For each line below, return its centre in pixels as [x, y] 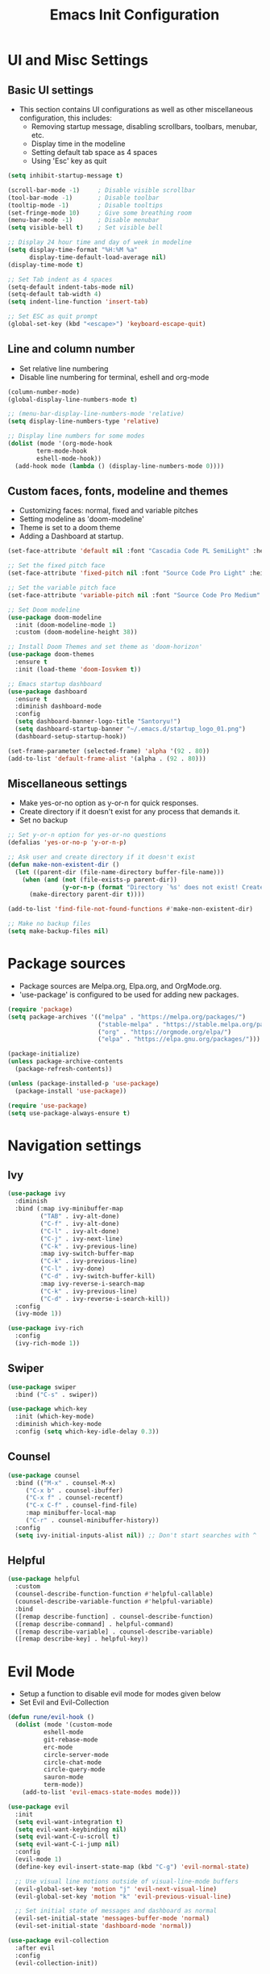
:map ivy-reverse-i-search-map [93, 1284]
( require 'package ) [40, 1009]
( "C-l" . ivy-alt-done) [80, 1231]
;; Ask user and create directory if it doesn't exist [102, 857]
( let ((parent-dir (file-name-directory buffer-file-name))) [120, 872]
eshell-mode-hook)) [69, 458]
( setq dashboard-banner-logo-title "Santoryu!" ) [98, 721]
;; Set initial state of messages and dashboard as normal [116, 1911]
